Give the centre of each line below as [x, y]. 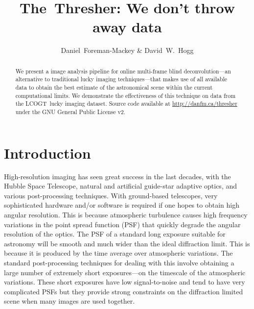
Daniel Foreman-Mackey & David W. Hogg [127, 50]
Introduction [47, 153]
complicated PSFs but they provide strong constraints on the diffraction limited [124, 291]
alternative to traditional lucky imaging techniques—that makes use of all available [121, 79]
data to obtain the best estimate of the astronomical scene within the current [114, 87]
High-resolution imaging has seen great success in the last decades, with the [117, 176]
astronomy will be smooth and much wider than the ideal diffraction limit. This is [127, 243]
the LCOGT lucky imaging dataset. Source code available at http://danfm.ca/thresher [126, 104]
